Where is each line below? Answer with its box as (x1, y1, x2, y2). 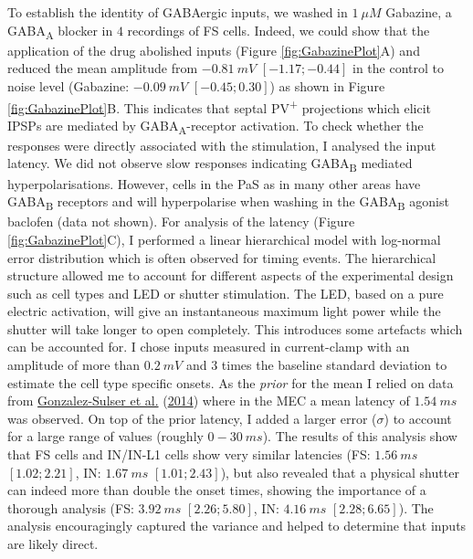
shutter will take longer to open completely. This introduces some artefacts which (7, 319, 463, 338)
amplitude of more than (7, 355, 141, 374)
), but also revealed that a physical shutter (220, 462, 459, 481)
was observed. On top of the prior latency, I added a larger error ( (7, 408, 377, 427)
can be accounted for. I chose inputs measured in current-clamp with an (7, 337, 410, 356)
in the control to (352, 58, 445, 78)
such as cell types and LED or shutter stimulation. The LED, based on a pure (7, 283, 444, 302)
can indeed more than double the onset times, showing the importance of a (7, 480, 426, 500)
